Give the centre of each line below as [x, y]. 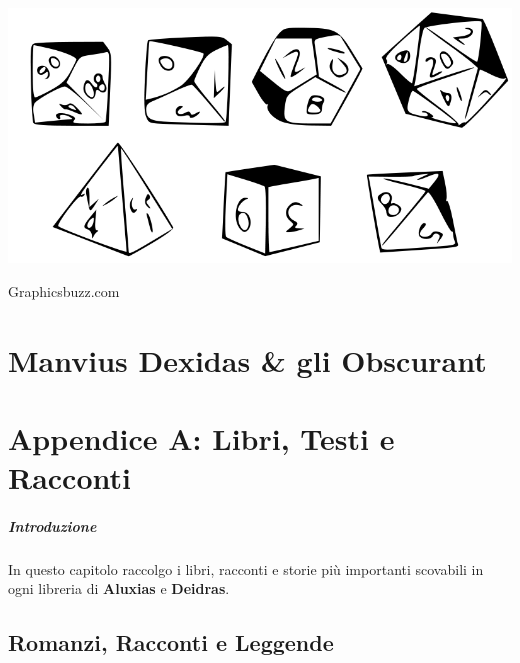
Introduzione [52, 525]
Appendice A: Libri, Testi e [201, 437]
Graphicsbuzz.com [64, 290]
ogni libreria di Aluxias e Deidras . [119, 588]
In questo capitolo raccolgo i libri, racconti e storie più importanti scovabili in [246, 568]
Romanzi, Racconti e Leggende [171, 642]
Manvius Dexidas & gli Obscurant [247, 359]
